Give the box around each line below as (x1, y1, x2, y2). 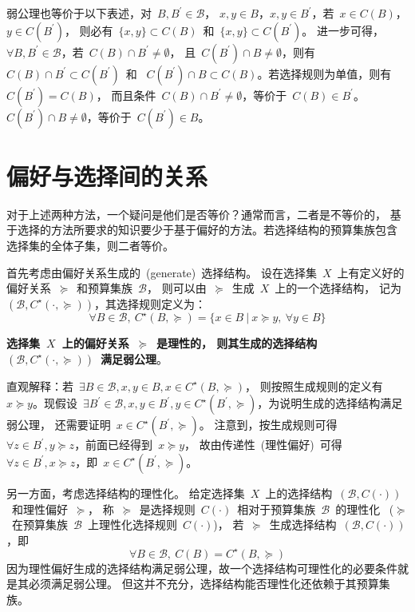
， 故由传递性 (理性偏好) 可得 (184, 436, 342, 453)
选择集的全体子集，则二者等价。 (6, 236, 174, 253)
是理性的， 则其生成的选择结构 (156, 335, 318, 352)
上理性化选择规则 (87, 516, 177, 533)
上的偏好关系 (61, 335, 129, 352)
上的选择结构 (265, 484, 333, 501)
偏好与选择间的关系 (6, 159, 208, 192)
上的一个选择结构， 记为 (275, 280, 402, 296)
